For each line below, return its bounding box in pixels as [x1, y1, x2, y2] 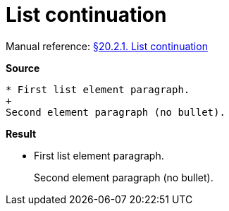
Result [6, 127, 37, 140]
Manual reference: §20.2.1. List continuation [6, 40, 208, 52]
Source [6, 61, 40, 74]
